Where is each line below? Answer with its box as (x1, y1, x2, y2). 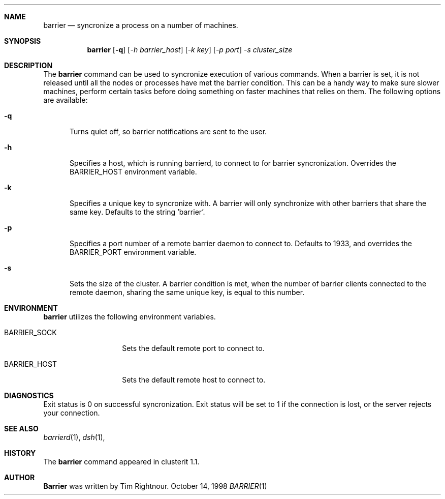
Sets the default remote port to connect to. (122, 344, 265, 353)
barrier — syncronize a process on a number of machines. (43, 21, 238, 30)
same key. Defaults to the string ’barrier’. (70, 208, 205, 216)
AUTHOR (4, 473, 35, 482)
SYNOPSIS (4, 37, 41, 45)
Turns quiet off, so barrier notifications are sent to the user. (70, 127, 267, 136)
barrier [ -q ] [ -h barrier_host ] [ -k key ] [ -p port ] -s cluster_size (87, 45, 293, 54)
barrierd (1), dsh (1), (43, 433, 105, 442)
